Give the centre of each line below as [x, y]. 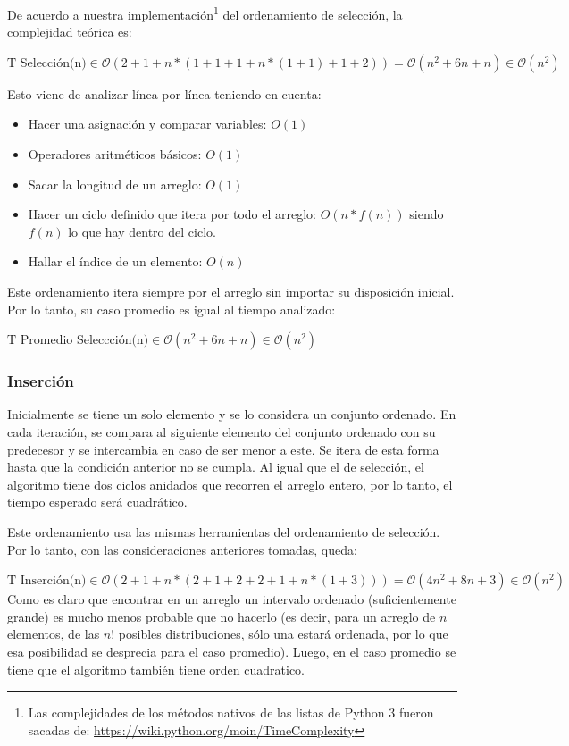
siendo [427, 214]
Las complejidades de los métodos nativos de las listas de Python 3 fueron [231, 712]
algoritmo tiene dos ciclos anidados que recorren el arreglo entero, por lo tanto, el [230, 484]
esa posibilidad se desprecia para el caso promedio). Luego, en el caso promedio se [232, 651]
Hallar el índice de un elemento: [115, 261]
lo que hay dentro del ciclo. [142, 231]
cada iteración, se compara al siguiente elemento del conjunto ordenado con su [222, 432]
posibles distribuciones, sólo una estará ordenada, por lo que [283, 634]
